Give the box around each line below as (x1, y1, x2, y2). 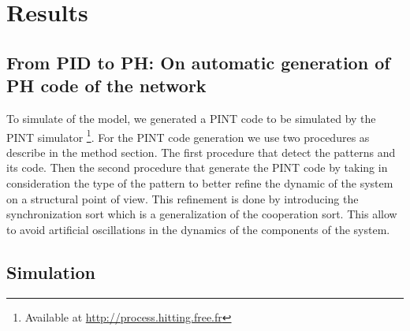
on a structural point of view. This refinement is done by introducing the (6, 190, 359, 206)
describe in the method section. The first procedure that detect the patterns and (6, 143, 396, 160)
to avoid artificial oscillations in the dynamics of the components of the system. (6, 221, 390, 237)
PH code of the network (6, 73, 207, 98)
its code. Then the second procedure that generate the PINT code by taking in (6, 159, 388, 176)
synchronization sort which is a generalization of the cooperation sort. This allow (6, 206, 397, 222)
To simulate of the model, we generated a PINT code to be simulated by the (6, 110, 376, 126)
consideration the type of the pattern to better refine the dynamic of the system (6, 175, 393, 191)
